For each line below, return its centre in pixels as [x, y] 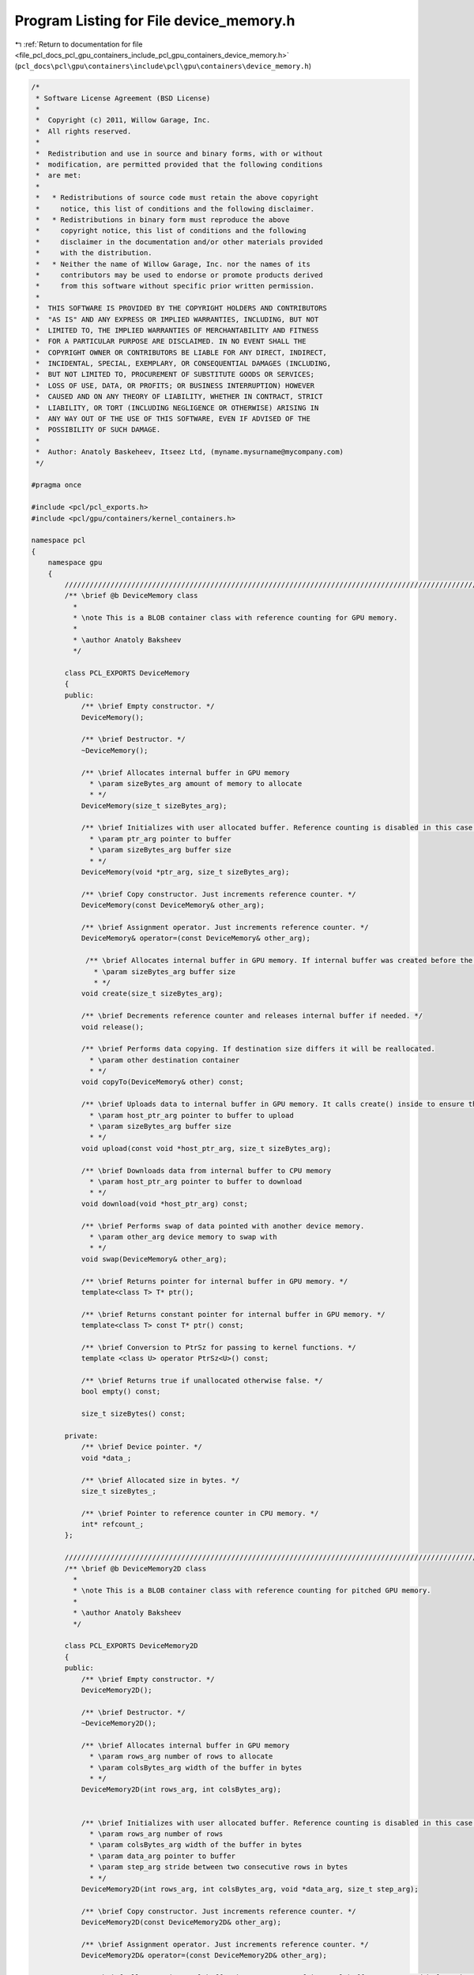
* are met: [59, 175]
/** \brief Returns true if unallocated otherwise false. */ [202, 1381]
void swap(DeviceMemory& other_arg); [154, 1259]
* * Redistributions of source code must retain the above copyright [177, 198]
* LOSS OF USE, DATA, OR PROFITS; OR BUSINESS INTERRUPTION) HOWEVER [175, 386]
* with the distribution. [94, 253]
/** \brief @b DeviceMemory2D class [135, 1569]
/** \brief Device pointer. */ [142, 1447]
